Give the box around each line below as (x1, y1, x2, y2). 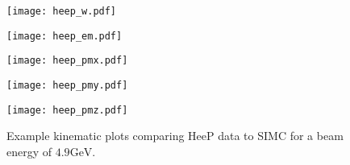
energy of (6, 142, 52, 159)
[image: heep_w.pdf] (6, 6, 117, 17)
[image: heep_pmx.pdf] (6, 55, 128, 67)
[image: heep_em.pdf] (6, 30, 123, 42)
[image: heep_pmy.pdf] (6, 79, 128, 91)
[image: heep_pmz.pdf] (6, 104, 128, 116)
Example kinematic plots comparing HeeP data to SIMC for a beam (6, 127, 344, 144)
